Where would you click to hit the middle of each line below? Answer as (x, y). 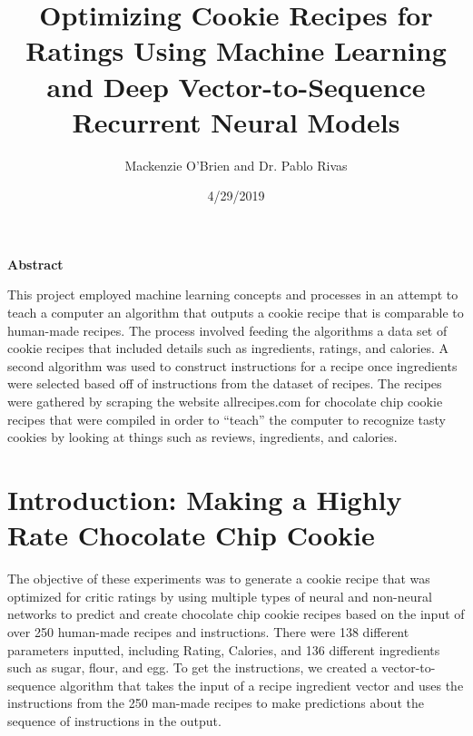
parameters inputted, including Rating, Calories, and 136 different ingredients (224, 649)
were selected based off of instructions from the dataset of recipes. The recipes (225, 383)
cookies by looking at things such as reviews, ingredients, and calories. (202, 437)
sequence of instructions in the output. (114, 720)
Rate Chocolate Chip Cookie (191, 535)
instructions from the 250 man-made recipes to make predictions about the (216, 703)
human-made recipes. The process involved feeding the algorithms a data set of (227, 330)
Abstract (35, 264)
